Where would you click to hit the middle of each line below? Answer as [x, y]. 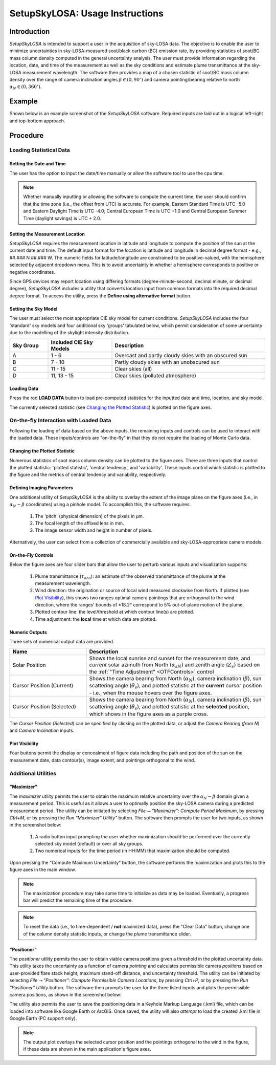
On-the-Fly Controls [31, 555]
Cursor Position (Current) [43, 686]
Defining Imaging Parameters [41, 488]
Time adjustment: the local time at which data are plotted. [96, 619]
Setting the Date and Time [38, 164]
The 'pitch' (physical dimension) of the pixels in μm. [89, 516]
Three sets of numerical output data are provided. [62, 642]
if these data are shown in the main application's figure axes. [87, 1049]
